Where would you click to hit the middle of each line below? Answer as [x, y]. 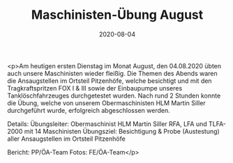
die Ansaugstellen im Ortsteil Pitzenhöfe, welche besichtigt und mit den [110, 81]
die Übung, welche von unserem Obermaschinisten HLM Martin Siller [106, 103]
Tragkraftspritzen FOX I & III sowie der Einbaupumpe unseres [95, 88]
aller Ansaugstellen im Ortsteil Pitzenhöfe [66, 139]
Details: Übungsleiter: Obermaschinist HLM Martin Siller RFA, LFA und [107, 124]
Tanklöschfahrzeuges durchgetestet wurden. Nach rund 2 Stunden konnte [114, 95]
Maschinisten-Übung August [117, 15]
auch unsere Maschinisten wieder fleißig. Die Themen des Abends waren [112, 73]
